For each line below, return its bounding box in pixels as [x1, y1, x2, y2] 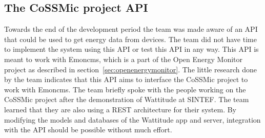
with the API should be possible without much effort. [4, 124, 172, 135]
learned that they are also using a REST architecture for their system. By [4, 104, 236, 114]
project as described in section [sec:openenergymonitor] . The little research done [4, 64, 257, 74]
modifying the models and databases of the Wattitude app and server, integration [4, 114, 261, 125]
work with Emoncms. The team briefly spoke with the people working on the [4, 84, 246, 94]
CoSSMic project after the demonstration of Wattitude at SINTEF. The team [4, 94, 249, 105]
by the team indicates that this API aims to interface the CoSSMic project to [4, 74, 248, 85]
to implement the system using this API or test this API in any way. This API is [4, 44, 259, 54]
